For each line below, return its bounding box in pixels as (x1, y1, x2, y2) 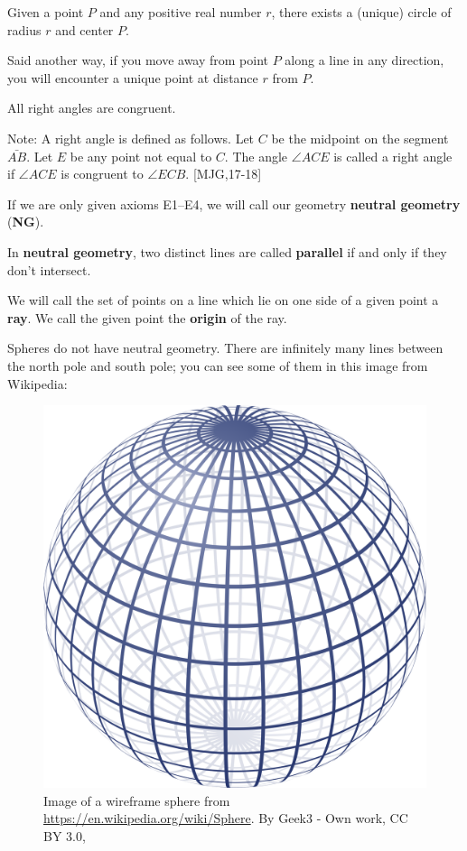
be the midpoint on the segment (271, 128, 449, 147)
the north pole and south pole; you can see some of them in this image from (7, 356, 428, 375)
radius (7, 20, 42, 39)
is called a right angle (333, 146, 453, 165)
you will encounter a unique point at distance (7, 68, 258, 87)
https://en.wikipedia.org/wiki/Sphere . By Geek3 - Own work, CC (43, 809, 408, 828)
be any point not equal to (70, 146, 212, 165)
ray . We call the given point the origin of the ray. (7, 308, 287, 327)
